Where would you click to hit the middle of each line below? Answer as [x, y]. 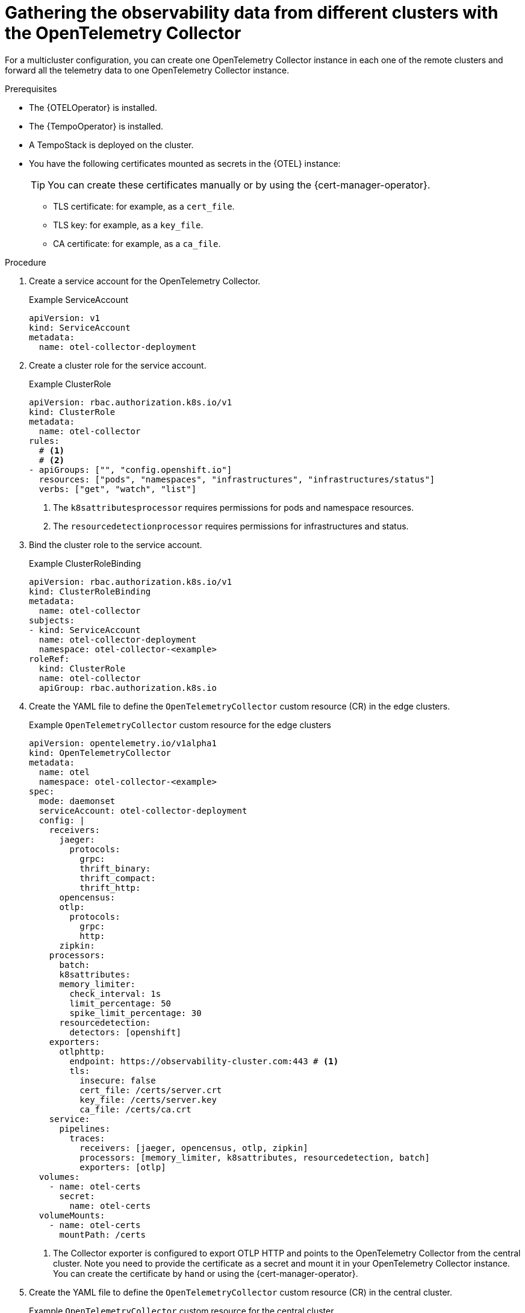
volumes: [59, 1177]
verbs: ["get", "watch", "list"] [118, 489]
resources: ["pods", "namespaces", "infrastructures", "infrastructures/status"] [237, 479]
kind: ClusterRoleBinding [90, 591]
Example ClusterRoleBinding [85, 563]
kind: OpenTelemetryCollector [100, 753]
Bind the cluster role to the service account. [116, 544]
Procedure [26, 262]
